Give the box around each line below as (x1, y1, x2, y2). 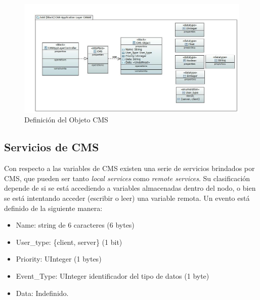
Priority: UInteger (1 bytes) (16, 253, 102, 264)
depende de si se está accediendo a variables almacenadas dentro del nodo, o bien (4, 183, 256, 193)
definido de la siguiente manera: (4, 202, 103, 213)
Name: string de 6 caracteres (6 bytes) (16, 220, 135, 230)
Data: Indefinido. (16, 287, 69, 298)
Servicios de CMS (4, 139, 99, 155)
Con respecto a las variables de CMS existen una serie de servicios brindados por (4, 163, 255, 174)
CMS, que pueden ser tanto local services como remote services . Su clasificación (4, 173, 250, 183)
